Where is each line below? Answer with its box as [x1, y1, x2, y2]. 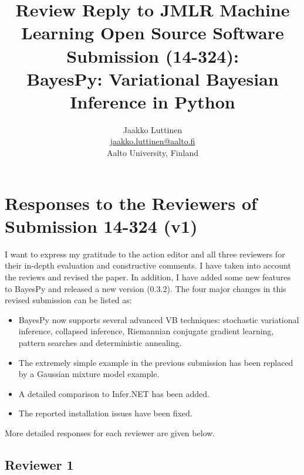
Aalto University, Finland [107, 147, 198, 159]
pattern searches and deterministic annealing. [18, 336, 182, 348]
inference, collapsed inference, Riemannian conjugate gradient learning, [18, 325, 274, 337]
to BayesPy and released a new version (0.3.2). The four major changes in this [5, 282, 286, 294]
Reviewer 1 [5, 455, 74, 473]
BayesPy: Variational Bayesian [26, 66, 279, 90]
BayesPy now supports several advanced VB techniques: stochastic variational [18, 313, 299, 325]
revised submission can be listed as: [5, 294, 132, 306]
